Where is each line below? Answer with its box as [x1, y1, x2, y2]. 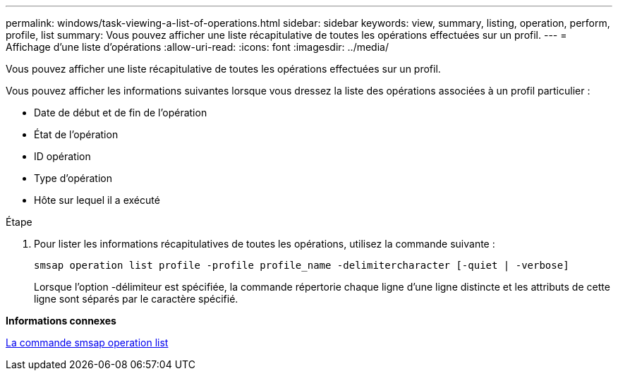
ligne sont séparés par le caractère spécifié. [34, 293, 238, 305]
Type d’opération [34, 172, 112, 184]
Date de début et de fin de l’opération [34, 107, 207, 119]
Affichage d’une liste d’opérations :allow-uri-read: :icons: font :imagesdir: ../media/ [6, 41, 389, 53]
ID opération [34, 150, 91, 162]
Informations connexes [6, 315, 116, 327]
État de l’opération [34, 128, 119, 140]
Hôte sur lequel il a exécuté [34, 194, 160, 206]
